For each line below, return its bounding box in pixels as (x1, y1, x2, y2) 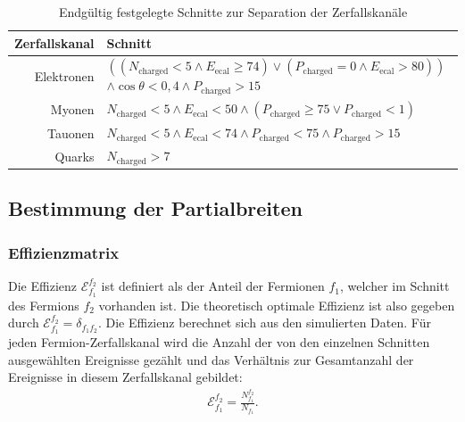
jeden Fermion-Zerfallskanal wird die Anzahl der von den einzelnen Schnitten (8, 333, 430, 352)
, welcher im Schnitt (339, 277, 450, 295)
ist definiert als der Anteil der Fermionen (101, 277, 325, 295)
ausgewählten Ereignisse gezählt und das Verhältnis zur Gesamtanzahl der (8, 350, 414, 368)
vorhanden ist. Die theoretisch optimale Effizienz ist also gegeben (98, 295, 455, 314)
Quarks (54, 146, 95, 165)
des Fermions (8, 295, 79, 314)
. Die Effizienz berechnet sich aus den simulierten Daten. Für (97, 313, 431, 332)
